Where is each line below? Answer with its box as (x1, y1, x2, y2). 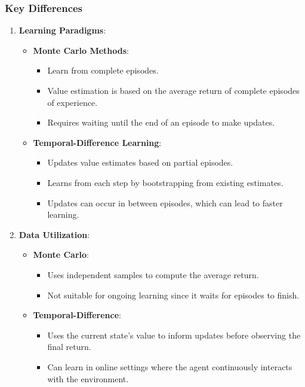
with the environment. (47, 372, 129, 385)
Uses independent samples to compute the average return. (47, 268, 259, 281)
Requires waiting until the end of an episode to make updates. (47, 116, 275, 129)
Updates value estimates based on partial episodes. (47, 156, 233, 169)
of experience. (47, 96, 98, 108)
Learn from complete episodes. (47, 64, 159, 77)
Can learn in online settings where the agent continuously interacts (47, 360, 292, 373)
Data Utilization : (19, 228, 90, 240)
